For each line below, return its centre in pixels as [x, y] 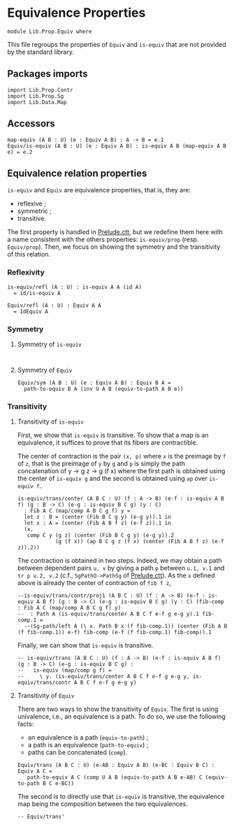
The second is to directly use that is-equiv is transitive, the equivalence [121, 797]
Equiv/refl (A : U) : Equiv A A [54, 305]
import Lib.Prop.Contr [40, 90]
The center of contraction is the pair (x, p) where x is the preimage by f [122, 456]
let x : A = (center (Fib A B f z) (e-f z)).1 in [97, 523]
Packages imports [48, 74]
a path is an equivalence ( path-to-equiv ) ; [88, 745]
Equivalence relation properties [77, 173]
